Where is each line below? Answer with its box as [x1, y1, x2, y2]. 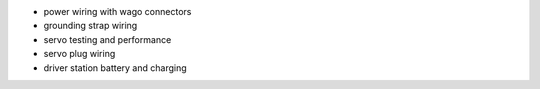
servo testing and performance [43, 33, 172, 45]
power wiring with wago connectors [43, 6, 192, 17]
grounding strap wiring [43, 20, 138, 32]
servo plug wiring [43, 48, 116, 60]
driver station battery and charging [43, 61, 187, 74]
